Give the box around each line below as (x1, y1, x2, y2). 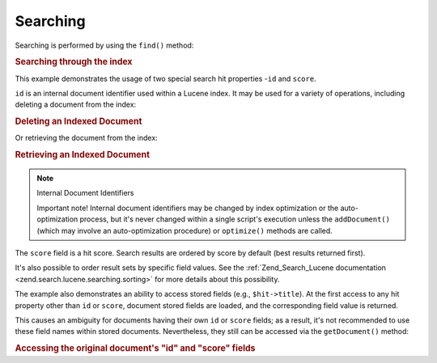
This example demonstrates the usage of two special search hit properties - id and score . (15, 74, 316, 83)
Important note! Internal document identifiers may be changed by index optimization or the (36, 203, 339, 213)
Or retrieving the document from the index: (15, 133, 158, 143)
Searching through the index (15, 57, 133, 68)
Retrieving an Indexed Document (15, 150, 150, 161)
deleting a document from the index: (15, 99, 137, 109)
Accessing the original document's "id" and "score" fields (15, 343, 256, 354)
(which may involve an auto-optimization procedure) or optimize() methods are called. (36, 226, 333, 235)
